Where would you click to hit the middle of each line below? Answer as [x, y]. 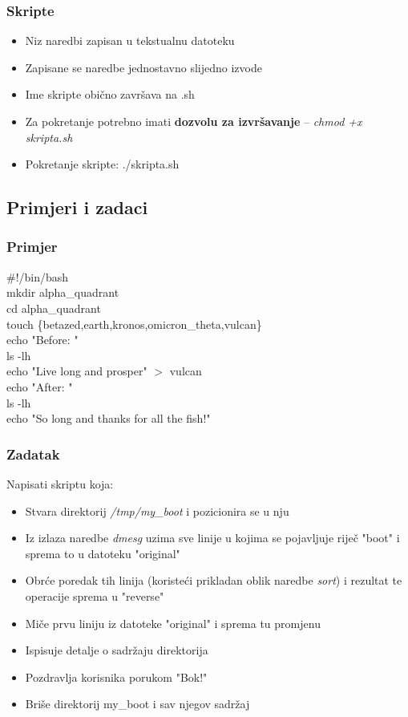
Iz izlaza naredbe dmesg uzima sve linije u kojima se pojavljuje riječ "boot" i [212, 538]
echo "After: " [40, 386]
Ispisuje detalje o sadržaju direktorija [117, 650]
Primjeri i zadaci [77, 207]
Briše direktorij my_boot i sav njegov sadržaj [137, 704]
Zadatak [33, 454]
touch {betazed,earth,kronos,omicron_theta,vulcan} [134, 324]
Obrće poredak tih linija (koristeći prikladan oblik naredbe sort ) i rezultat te [214, 580]
